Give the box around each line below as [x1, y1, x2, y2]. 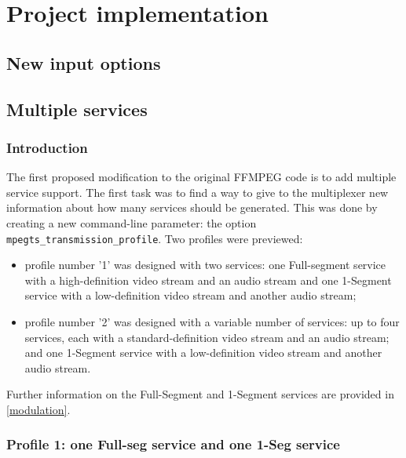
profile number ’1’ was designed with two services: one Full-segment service [24, 256, 386, 273]
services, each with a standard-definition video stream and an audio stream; [24, 329, 390, 345]
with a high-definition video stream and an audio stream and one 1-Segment [24, 271, 392, 288]
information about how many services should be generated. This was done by [6, 199, 378, 216]
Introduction [6, 137, 88, 157]
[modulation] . [6, 401, 71, 417]
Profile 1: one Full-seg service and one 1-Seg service [6, 434, 340, 454]
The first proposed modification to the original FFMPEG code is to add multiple [6, 169, 397, 185]
